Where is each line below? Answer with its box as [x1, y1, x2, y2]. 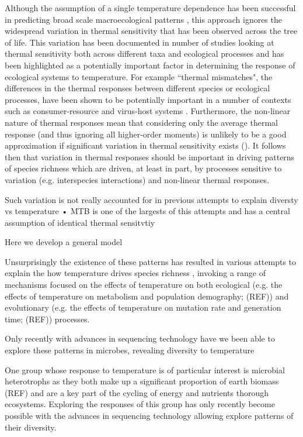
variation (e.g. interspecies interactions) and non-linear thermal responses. [5, 173, 269, 185]
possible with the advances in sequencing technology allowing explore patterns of [5, 410, 294, 421]
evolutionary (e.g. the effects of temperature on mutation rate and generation [5, 301, 281, 314]
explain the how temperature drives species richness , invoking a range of [5, 267, 266, 279]
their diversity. [5, 421, 57, 433]
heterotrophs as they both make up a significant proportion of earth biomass [5, 375, 279, 387]
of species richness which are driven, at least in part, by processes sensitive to [5, 162, 282, 174]
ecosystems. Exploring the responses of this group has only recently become [5, 398, 275, 410]
